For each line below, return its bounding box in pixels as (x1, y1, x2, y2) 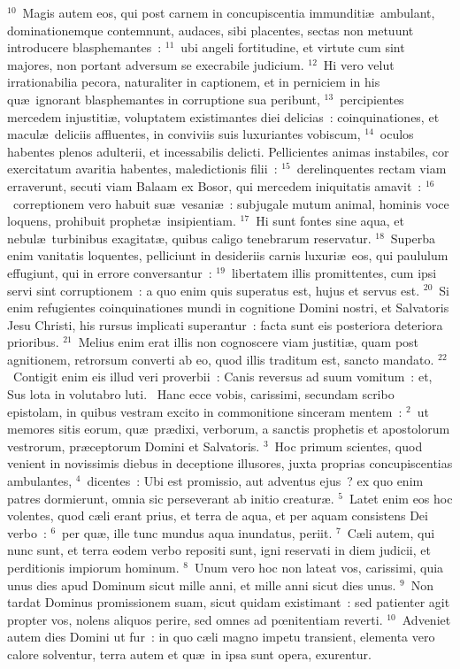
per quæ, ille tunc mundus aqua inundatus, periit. (62, 523, 333, 542)
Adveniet (402, 610, 451, 628)
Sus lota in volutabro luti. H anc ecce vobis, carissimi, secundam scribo (7, 385, 395, 404)
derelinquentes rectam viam (296, 159, 447, 178)
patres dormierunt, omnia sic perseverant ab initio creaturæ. (7, 488, 334, 507)
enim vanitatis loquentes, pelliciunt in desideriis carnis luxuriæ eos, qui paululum (7, 246, 448, 265)
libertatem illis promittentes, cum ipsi (231, 263, 437, 281)
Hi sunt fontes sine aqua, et (256, 211, 404, 230)
